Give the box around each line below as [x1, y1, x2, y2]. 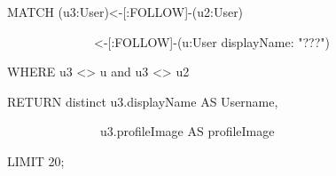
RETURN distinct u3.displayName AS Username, [7, 92, 278, 110]
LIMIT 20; [7, 151, 65, 170]
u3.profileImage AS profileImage [99, 122, 275, 140]
